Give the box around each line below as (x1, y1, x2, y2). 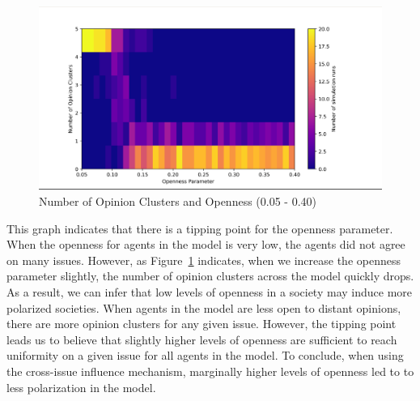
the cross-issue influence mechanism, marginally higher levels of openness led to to (6, 363, 414, 380)
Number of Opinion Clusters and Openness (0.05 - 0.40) (39, 193, 317, 210)
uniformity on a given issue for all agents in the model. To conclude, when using (6, 347, 404, 364)
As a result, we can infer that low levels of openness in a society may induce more (6, 284, 413, 301)
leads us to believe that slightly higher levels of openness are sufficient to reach (6, 331, 397, 348)
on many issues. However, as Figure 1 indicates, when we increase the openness (6, 251, 401, 268)
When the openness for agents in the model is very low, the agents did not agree (6, 236, 405, 253)
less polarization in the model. (6, 378, 156, 395)
